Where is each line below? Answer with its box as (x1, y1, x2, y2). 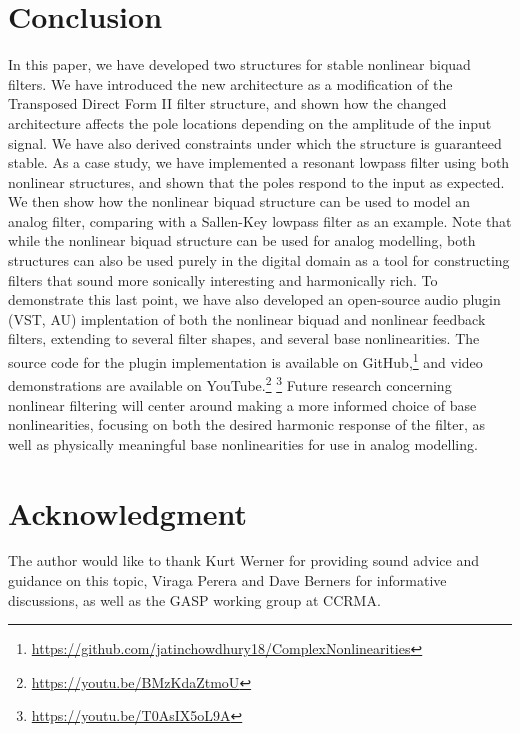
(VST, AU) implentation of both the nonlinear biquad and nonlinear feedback (8, 308, 486, 329)
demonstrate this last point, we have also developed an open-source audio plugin (8, 289, 501, 310)
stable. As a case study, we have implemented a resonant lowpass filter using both (8, 152, 510, 173)
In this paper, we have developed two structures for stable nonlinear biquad (8, 54, 471, 75)
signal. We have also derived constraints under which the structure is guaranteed (8, 132, 502, 153)
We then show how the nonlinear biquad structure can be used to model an (8, 191, 470, 212)
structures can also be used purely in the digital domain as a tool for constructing (8, 250, 510, 271)
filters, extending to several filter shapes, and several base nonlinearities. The (8, 328, 480, 349)
